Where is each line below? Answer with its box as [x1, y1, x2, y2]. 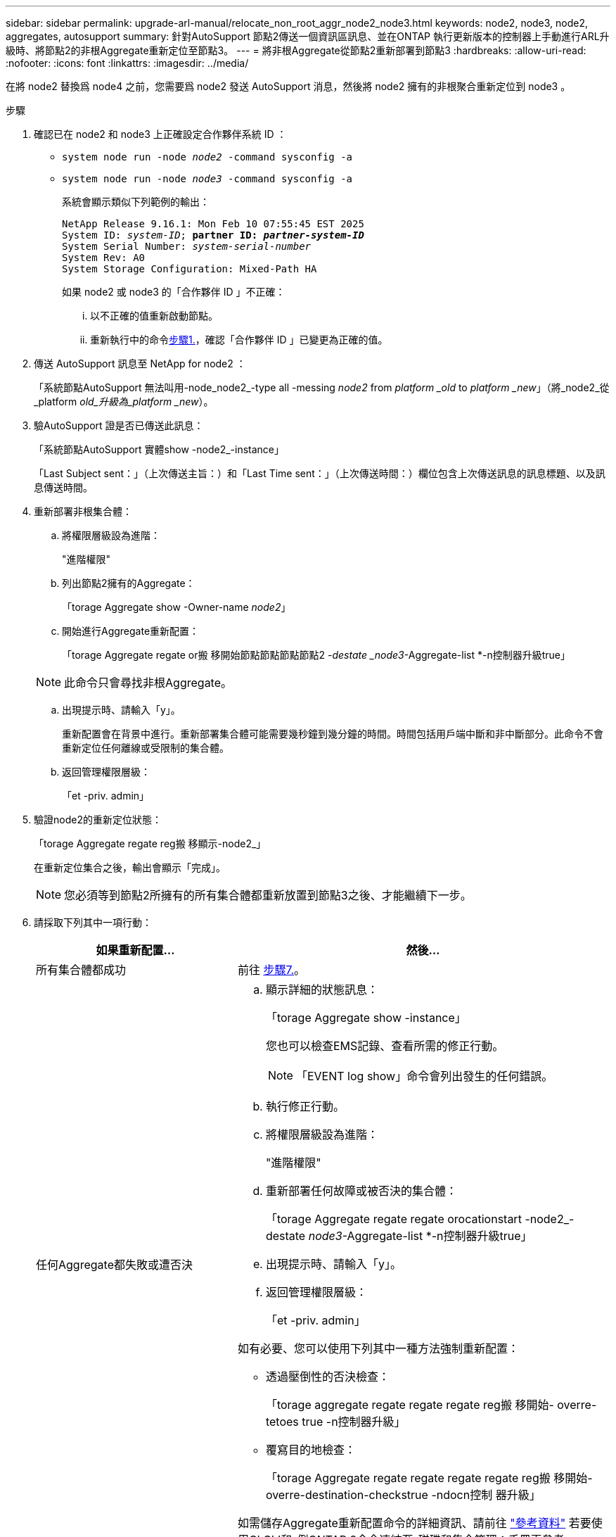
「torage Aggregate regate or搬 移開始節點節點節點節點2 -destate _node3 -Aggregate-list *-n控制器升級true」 [62, 649, 570, 661]
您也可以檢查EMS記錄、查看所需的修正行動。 [265, 1039, 504, 1053]
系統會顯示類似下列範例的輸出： [62, 196, 210, 208]
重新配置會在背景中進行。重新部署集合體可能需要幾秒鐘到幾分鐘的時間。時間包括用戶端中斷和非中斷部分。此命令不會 [62, 728, 603, 740]
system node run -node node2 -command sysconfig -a [62, 151, 353, 163]
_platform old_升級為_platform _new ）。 [34, 396, 214, 407]
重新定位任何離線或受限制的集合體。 [62, 742, 229, 754]
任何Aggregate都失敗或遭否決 [36, 1258, 193, 1272]
